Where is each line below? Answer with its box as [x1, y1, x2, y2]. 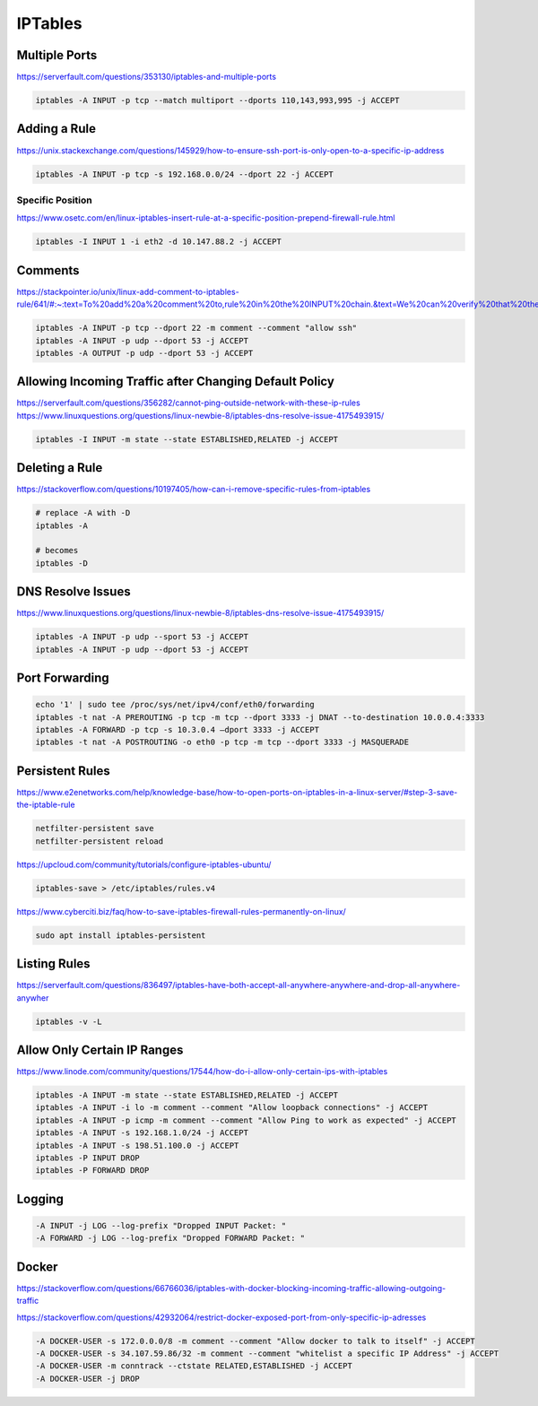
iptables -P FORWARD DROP [35, 1166, 150, 1176]
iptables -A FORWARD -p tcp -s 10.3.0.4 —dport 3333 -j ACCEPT [35, 725, 320, 735]
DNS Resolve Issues [16, 584, 131, 600]
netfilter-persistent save [35, 823, 154, 834]
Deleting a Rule [16, 460, 103, 475]
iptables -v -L [35, 1016, 102, 1027]
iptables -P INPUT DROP [35, 1152, 141, 1163]
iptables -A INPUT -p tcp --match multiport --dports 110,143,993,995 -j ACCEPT [35, 95, 400, 106]
